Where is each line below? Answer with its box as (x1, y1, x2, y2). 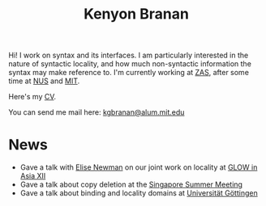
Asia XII (19, 171, 46, 181)
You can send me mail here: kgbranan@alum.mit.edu (8, 107, 185, 117)
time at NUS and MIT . (8, 76, 80, 86)
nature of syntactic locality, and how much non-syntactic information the (8, 59, 251, 69)
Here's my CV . (8, 92, 57, 102)
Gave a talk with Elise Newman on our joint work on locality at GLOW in (19, 162, 258, 172)
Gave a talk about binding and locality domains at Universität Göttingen (19, 188, 258, 198)
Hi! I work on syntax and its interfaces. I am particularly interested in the (8, 50, 249, 61)
